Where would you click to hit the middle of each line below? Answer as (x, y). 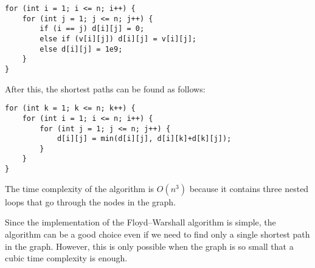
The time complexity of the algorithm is (80, 188)
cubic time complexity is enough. (66, 258)
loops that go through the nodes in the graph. (91, 201)
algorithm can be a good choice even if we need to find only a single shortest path (157, 234)
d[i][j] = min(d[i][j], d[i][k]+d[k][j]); (144, 139)
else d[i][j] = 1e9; (81, 49)
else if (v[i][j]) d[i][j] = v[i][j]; (118, 39)
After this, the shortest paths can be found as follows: (105, 88)
